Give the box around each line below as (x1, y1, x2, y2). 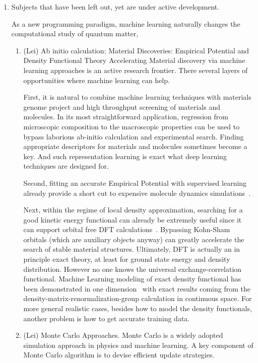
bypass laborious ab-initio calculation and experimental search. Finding (23, 131, 244, 141)
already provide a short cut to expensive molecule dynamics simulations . (23, 187, 251, 198)
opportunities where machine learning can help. (23, 75, 170, 85)
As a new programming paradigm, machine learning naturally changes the (11, 18, 240, 29)
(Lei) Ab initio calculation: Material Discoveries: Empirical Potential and (23, 45, 249, 55)
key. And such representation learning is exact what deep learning (23, 151, 227, 161)
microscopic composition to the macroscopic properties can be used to (23, 121, 240, 131)
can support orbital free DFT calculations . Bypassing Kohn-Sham (23, 224, 230, 235)
